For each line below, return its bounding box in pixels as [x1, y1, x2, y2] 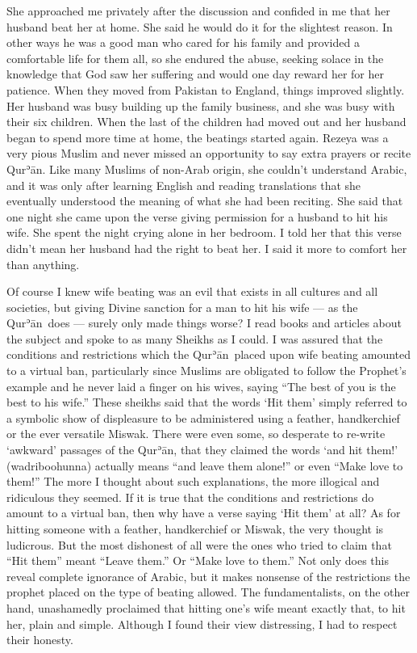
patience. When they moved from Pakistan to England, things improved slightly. [6, 81, 405, 98]
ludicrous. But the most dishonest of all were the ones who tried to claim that [6, 536, 392, 553]
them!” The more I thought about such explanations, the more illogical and [6, 473, 380, 490]
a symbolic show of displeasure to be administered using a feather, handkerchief [6, 409, 400, 426]
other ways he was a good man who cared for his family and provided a [6, 34, 360, 51]
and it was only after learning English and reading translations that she [6, 176, 361, 193]
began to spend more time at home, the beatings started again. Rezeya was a [6, 128, 389, 145]
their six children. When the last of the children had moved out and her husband [6, 113, 407, 130]
